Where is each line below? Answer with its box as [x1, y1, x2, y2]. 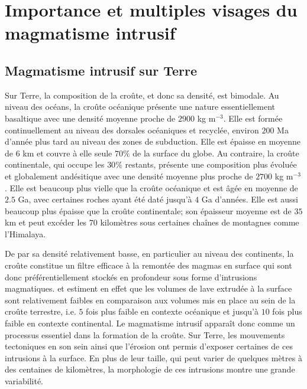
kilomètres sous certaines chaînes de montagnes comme [100, 216, 299, 228]
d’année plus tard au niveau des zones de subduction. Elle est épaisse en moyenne [5, 135, 301, 148]
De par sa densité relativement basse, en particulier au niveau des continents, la [5, 247, 294, 260]
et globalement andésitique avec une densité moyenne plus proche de [5, 169, 253, 182]
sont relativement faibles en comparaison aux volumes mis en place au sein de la [5, 293, 296, 306]
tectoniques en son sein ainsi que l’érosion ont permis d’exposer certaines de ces [5, 340, 293, 352]
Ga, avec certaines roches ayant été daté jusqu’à [18, 193, 192, 205]
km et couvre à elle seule [22, 146, 112, 159]
